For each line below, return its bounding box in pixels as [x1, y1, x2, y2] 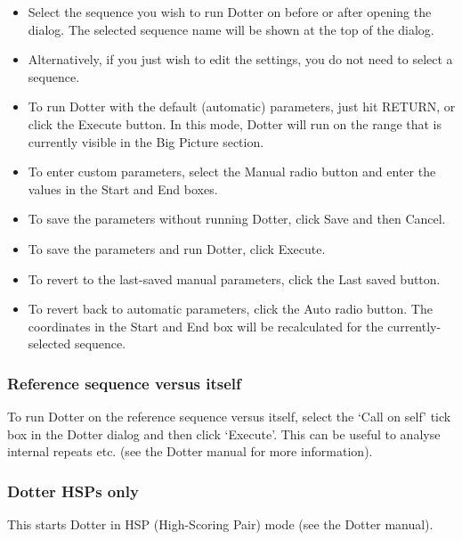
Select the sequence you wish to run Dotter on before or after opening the [28, 3, 432, 20]
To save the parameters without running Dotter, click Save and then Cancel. [28, 209, 446, 228]
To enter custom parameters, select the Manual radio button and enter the [28, 162, 436, 181]
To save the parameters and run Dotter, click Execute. [28, 239, 326, 258]
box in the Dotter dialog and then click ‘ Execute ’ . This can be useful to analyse [7, 424, 441, 443]
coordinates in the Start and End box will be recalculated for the [28, 316, 384, 335]
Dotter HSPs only [7, 479, 139, 502]
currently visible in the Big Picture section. [28, 132, 264, 151]
